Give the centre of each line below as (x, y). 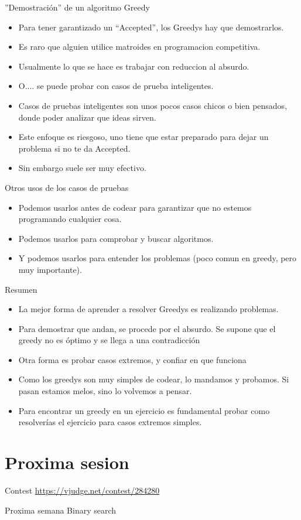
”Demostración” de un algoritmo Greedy (77, 7)
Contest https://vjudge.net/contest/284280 (82, 490)
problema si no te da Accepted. (74, 148)
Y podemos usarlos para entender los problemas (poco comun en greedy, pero (158, 258)
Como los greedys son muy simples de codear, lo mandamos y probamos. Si (154, 379)
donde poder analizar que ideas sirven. (87, 117)
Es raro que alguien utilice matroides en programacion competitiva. (139, 47)
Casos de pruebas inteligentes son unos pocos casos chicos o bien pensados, (153, 105)
